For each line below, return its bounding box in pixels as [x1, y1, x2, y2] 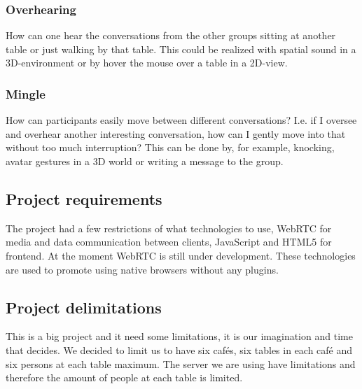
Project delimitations [6, 296, 162, 318]
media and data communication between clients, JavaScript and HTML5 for [6, 234, 332, 249]
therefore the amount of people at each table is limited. [6, 370, 243, 385]
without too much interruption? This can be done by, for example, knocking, [6, 140, 335, 155]
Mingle [6, 85, 46, 102]
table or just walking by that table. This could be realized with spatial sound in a [6, 41, 356, 56]
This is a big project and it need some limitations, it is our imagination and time [6, 329, 353, 344]
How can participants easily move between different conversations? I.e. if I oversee [6, 113, 357, 127]
